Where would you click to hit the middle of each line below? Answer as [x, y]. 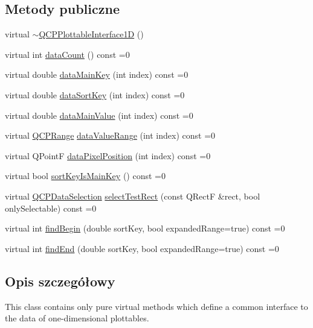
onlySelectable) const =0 [51, 208]
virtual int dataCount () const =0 [67, 54]
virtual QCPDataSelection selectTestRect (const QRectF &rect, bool [133, 196]
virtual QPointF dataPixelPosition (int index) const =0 [108, 155]
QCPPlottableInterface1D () [91, 34]
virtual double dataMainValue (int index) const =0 [99, 115]
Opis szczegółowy [60, 281]
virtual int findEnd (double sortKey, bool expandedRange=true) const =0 [142, 248]
